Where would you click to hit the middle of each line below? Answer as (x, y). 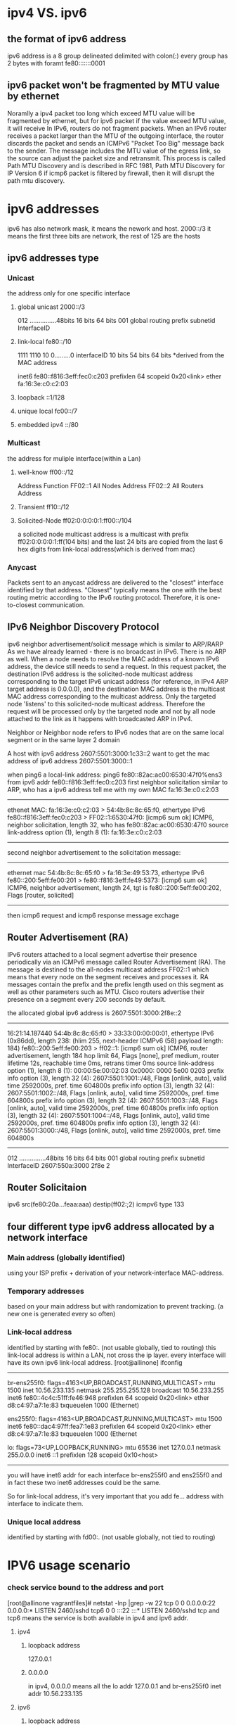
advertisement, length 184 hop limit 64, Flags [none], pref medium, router (113, 1055)
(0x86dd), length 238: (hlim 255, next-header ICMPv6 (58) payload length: (115, 1040)
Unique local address (44, 1522)
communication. (62, 605)
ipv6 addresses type (53, 258)
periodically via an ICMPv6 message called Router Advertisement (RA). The (117, 962)
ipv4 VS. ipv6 (47, 13)
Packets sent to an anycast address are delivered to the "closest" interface (116, 583)
